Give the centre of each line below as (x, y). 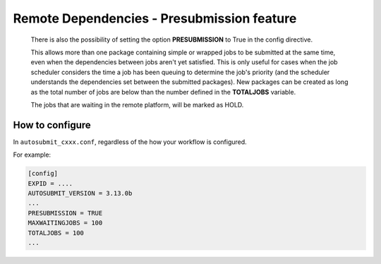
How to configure (52, 125)
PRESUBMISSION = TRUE (65, 213)
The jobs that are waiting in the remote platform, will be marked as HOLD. (137, 104)
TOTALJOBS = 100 (56, 233)
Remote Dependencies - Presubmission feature (155, 18)
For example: (32, 155)
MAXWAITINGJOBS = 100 (65, 223)
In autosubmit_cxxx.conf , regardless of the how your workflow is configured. (130, 142)
